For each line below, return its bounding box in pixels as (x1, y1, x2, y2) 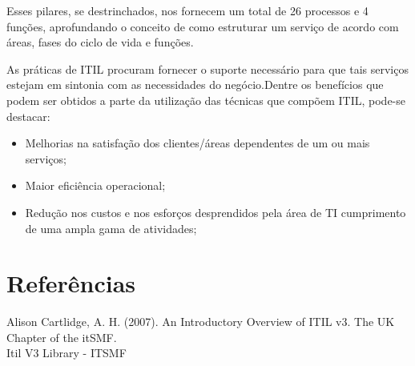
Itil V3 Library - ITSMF (6, 344, 127, 361)
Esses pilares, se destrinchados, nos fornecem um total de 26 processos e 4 (6, 2, 369, 18)
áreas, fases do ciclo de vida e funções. (6, 34, 194, 50)
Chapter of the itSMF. (6, 328, 117, 345)
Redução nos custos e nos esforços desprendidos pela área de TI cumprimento (25, 203, 406, 220)
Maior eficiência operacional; (25, 177, 166, 194)
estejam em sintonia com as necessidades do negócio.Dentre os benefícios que (6, 76, 384, 93)
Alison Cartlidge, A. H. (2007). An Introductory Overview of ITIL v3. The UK (6, 313, 395, 330)
